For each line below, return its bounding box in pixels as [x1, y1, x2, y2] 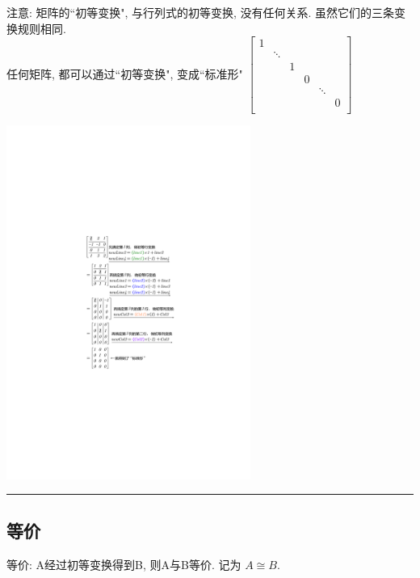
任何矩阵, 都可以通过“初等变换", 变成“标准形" [6, 65, 243, 82]
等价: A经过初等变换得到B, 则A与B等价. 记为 [6, 555, 241, 572]
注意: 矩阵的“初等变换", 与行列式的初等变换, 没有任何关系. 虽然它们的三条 [6, 4, 395, 20]
